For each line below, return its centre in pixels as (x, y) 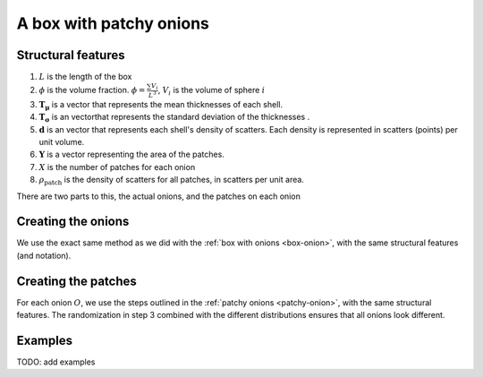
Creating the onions (73, 222)
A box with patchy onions (113, 23)
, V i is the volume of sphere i (212, 91)
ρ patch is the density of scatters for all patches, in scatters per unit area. (171, 181)
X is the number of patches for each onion (117, 167)
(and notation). (44, 255)
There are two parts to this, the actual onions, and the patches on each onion (159, 196)
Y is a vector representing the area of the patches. (132, 154)
